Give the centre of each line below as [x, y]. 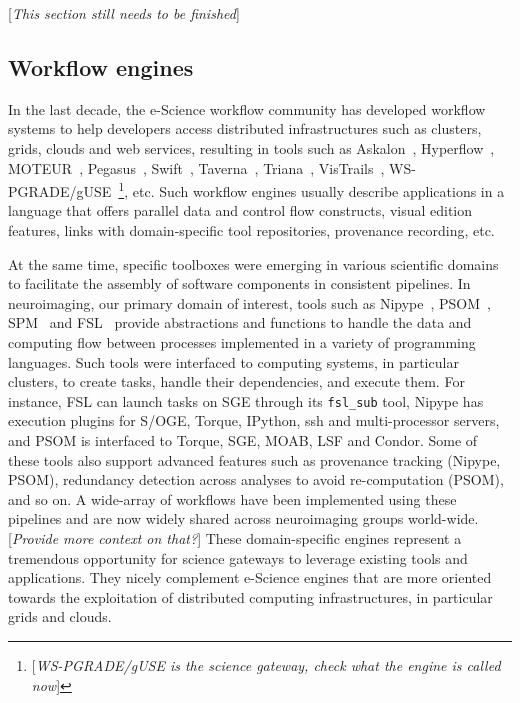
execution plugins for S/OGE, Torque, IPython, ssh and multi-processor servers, [254, 420]
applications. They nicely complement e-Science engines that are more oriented [250, 577]
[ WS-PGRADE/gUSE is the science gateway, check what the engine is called [266, 664]
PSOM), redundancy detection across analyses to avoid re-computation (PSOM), [256, 479]
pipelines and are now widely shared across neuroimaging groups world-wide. [243, 518]
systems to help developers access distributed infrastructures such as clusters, [245, 128]
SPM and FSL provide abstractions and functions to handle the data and [240, 322]
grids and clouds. [60, 616]
